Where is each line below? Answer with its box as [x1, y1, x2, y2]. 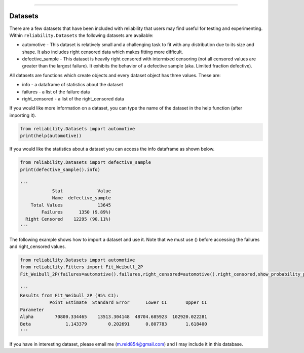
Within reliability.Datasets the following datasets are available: [9, 32, 154, 38]
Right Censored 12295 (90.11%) [25, 216, 111, 222]
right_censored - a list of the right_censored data [22, 96, 124, 102]
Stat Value [52, 188, 111, 194]
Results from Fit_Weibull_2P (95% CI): [20, 292, 119, 298]
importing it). [9, 112, 36, 118]
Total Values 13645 [30, 202, 111, 208]
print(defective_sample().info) [20, 166, 101, 172]
